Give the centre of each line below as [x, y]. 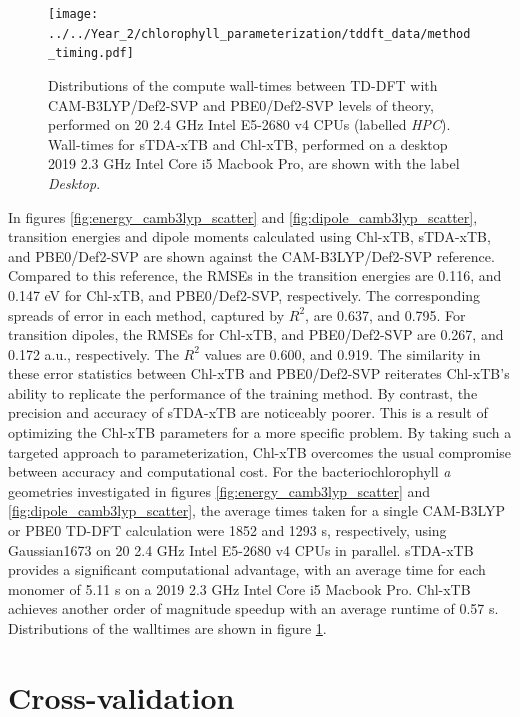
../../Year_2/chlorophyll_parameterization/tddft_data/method [259, 33]
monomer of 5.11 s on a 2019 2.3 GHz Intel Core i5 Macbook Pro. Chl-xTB [239, 588]
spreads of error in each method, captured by [146, 314]
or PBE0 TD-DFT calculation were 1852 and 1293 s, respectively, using [227, 530]
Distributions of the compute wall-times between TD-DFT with [243, 84]
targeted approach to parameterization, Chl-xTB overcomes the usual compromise [260, 451]
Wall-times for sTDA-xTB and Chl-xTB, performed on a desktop [248, 143]
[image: [73, 14]
